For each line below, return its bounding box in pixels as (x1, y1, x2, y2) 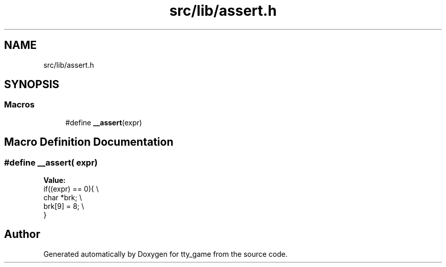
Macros (4, 99, 35, 110)
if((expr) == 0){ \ (43, 184, 99, 194)
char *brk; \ (43, 193, 82, 202)
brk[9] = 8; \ (43, 202, 85, 211)
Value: (43, 176, 66, 185)
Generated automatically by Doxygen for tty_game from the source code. (43, 249, 288, 258)
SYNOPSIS (4, 78, 60, 91)
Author (4, 228, 40, 241)
